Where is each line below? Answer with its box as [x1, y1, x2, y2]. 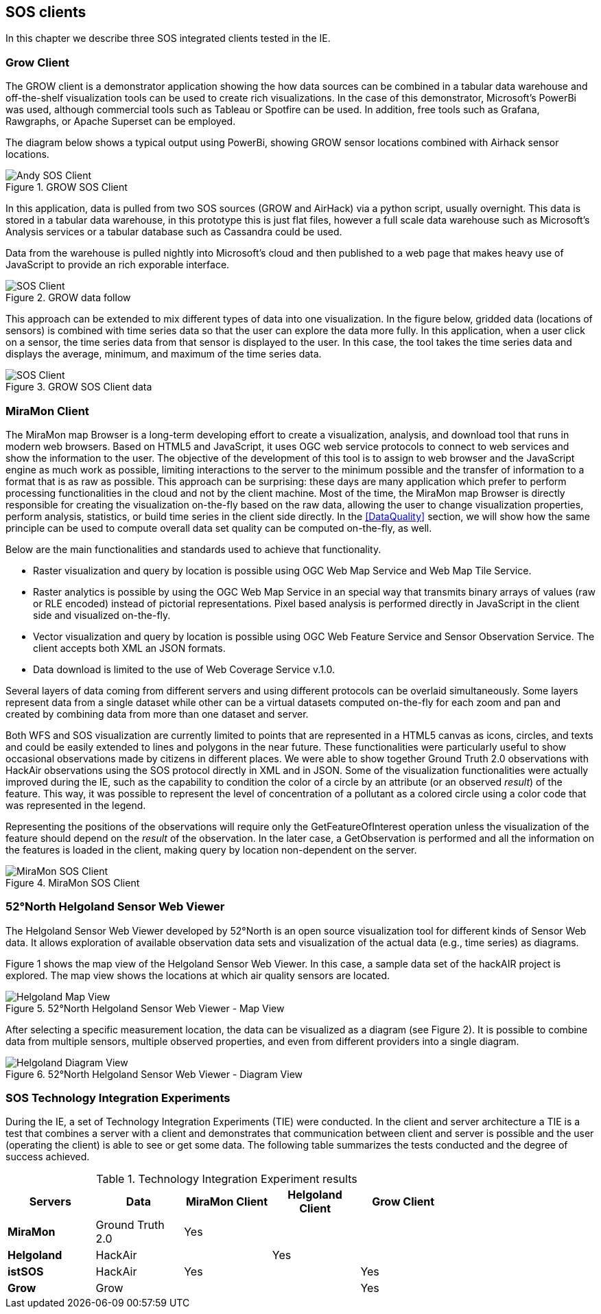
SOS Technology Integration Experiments [5, 1091, 231, 1105]
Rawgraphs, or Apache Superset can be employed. [5, 115, 236, 128]
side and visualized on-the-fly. [33, 609, 171, 621]
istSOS [8, 1265, 44, 1279]
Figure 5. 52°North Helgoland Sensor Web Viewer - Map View [5, 1002, 285, 1014]
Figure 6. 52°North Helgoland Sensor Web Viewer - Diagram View [5, 1068, 303, 1080]
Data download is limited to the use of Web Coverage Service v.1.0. [33, 663, 335, 675]
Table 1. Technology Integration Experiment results [96, 1172, 357, 1186]
